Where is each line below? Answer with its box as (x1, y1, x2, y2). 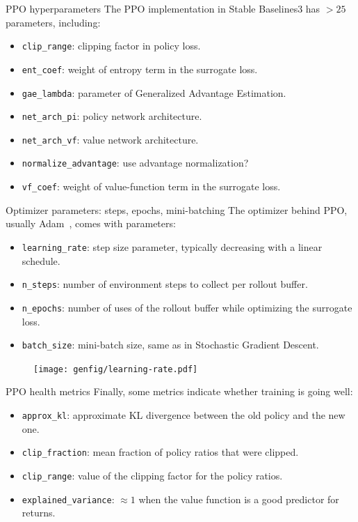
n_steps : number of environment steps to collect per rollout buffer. (22, 277, 308, 291)
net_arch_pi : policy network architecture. (22, 109, 202, 123)
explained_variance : (22, 491, 115, 506)
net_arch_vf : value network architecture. (22, 132, 199, 146)
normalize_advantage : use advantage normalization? (22, 155, 249, 170)
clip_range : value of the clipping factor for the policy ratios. (22, 468, 283, 482)
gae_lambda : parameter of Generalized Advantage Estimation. (22, 85, 286, 100)
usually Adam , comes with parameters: (6, 216, 176, 231)
